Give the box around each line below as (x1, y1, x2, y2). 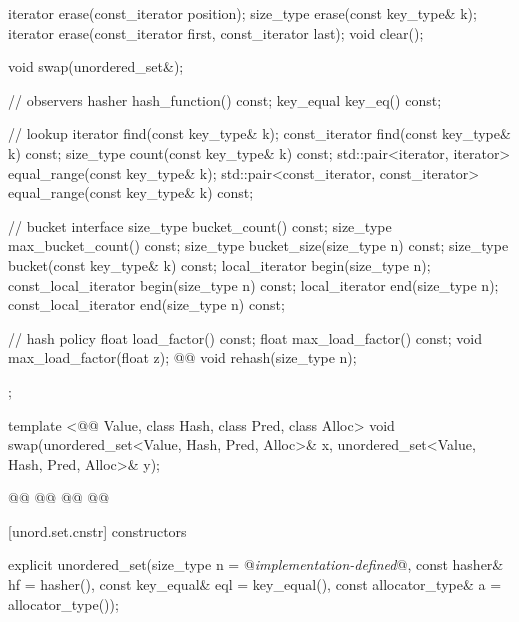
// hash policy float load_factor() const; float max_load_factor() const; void (8, 327, 483, 348)
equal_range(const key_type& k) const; (8, 182, 254, 203)
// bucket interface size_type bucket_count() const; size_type (8, 215, 392, 236)
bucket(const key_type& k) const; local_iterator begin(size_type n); (8, 254, 431, 275)
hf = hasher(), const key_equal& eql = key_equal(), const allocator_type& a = (8, 574, 502, 595)
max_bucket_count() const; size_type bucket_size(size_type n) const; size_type (8, 235, 509, 256)
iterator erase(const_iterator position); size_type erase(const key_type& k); (8, 3, 477, 23)
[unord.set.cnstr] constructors (8, 520, 187, 541)
